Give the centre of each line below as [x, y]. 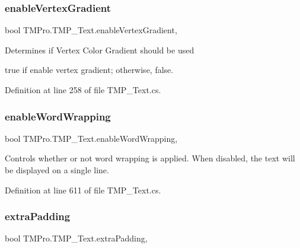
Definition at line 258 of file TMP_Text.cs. [83, 90]
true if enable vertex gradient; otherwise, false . [89, 70]
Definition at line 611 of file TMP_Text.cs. [83, 190]
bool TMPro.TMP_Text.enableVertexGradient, [91, 30]
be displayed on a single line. [57, 170]
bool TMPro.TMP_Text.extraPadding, [76, 238]
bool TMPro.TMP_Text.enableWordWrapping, [91, 138]
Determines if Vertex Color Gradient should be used [100, 50]
